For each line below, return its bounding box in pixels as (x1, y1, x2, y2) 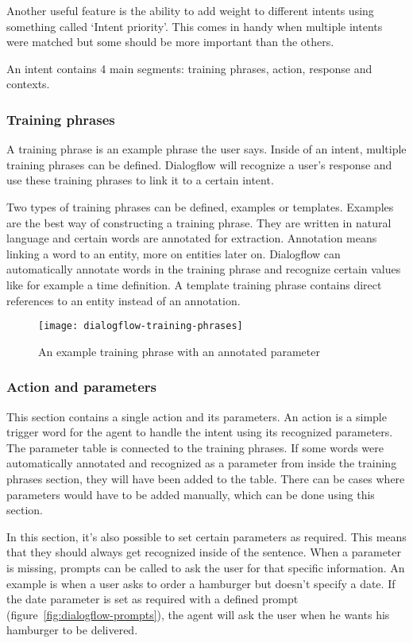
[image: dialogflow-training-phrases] (38, 320, 243, 332)
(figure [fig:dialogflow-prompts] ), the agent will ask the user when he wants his (6, 606, 390, 622)
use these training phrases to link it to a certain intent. (6, 172, 274, 188)
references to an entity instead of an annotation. (6, 292, 241, 308)
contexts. (6, 76, 50, 92)
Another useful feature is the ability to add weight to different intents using (6, 2, 374, 18)
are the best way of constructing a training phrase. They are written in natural (6, 214, 392, 230)
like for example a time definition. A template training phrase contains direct (6, 276, 382, 292)
